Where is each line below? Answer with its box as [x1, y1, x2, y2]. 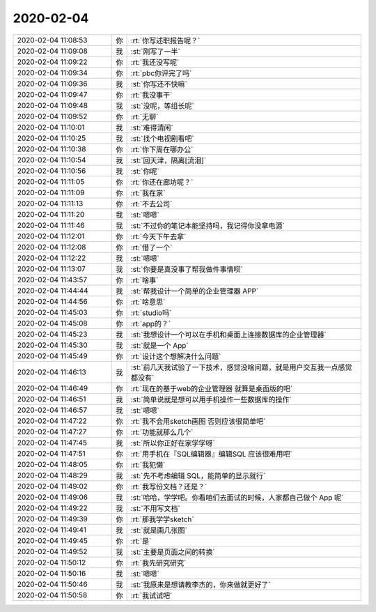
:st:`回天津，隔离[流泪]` [130, 155, 207, 165]
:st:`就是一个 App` [130, 340, 189, 350]
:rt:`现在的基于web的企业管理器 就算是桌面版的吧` [130, 383, 293, 393]
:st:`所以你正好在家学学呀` [130, 438, 215, 447]
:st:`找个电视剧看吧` [130, 133, 194, 143]
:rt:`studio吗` [130, 307, 172, 317]
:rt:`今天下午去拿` [130, 231, 187, 241]
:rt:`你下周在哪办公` [130, 144, 194, 154]
